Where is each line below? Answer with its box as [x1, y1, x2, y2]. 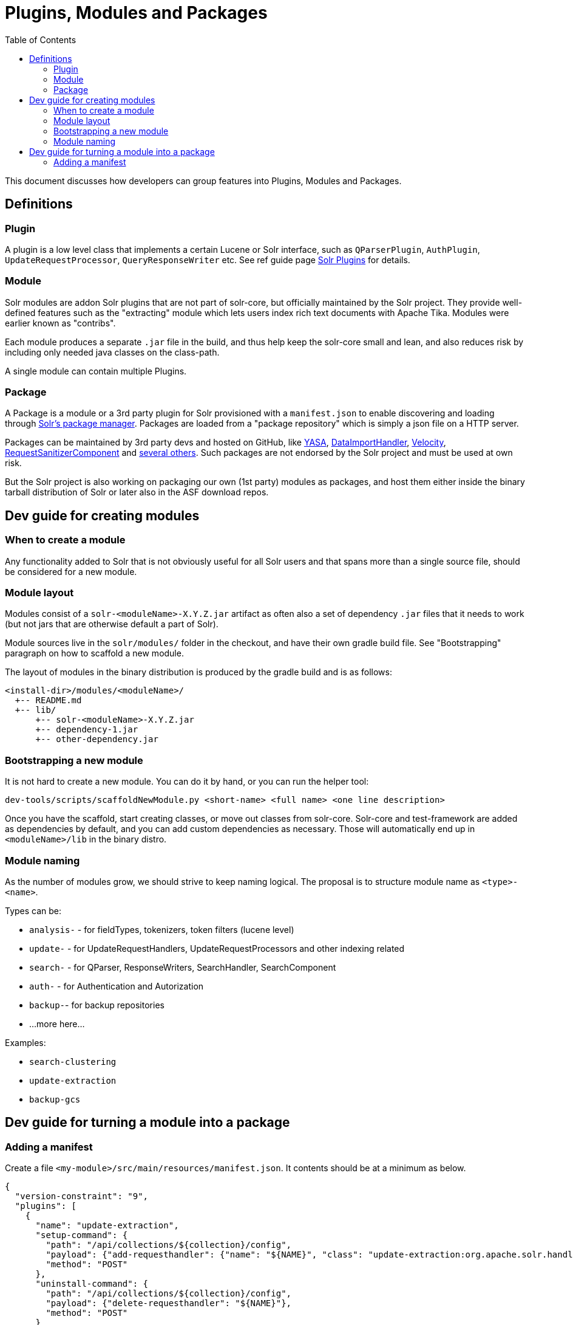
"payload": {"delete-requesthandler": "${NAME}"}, [46, 1298, 292, 1309]
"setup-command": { [35, 1230, 128, 1241]
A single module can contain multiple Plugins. [5, 365, 187, 376]
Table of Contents [5, 34, 76, 45]
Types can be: [5, 905, 62, 916]
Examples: [5, 1037, 46, 1048]
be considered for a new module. [5, 566, 137, 577]
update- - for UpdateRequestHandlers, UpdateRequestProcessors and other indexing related [29, 943, 405, 954]
